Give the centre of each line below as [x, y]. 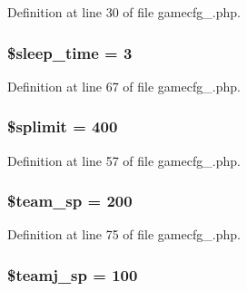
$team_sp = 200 [70, 201]
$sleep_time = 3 [70, 52]
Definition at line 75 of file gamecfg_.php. [124, 234]
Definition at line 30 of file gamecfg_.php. [124, 12]
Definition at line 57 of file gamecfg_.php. [124, 160]
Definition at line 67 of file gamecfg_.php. [124, 86]
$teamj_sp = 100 [73, 274]
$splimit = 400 [63, 126]
